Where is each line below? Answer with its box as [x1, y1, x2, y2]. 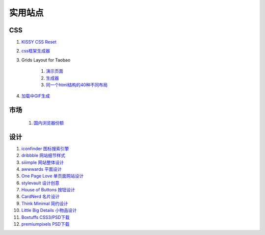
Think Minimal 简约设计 [21, 200, 68, 206]
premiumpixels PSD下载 [21, 221, 70, 227]
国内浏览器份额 [33, 120, 64, 126]
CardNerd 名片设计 [21, 194, 60, 200]
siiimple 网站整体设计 [21, 159, 64, 165]
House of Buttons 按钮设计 [21, 187, 76, 193]
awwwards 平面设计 [21, 166, 62, 172]
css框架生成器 [21, 48, 50, 54]
